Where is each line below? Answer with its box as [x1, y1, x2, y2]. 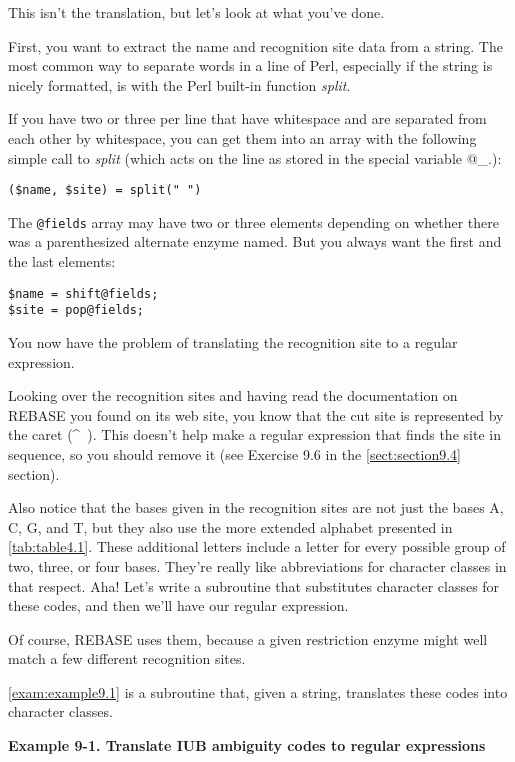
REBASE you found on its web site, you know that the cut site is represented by [8, 404, 504, 425]
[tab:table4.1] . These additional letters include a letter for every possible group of [8, 536, 506, 557]
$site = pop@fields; [8, 303, 145, 318]
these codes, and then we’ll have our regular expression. [8, 595, 349, 616]
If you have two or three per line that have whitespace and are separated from [8, 108, 487, 129]
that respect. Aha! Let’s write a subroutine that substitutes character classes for [8, 575, 500, 596]
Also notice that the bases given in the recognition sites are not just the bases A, [8, 497, 504, 518]
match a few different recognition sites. [8, 648, 246, 669]
